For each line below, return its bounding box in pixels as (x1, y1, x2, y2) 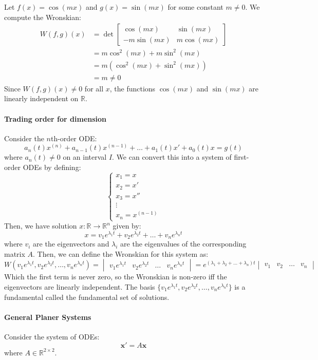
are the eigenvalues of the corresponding (120, 238, 247, 249)
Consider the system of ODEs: (4, 331, 100, 342)
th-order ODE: (50, 132, 97, 143)
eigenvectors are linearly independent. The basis (4, 281, 155, 292)
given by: (113, 220, 141, 231)
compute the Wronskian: (4, 11, 81, 22)
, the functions (109, 83, 156, 93)
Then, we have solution (4, 220, 77, 231)
